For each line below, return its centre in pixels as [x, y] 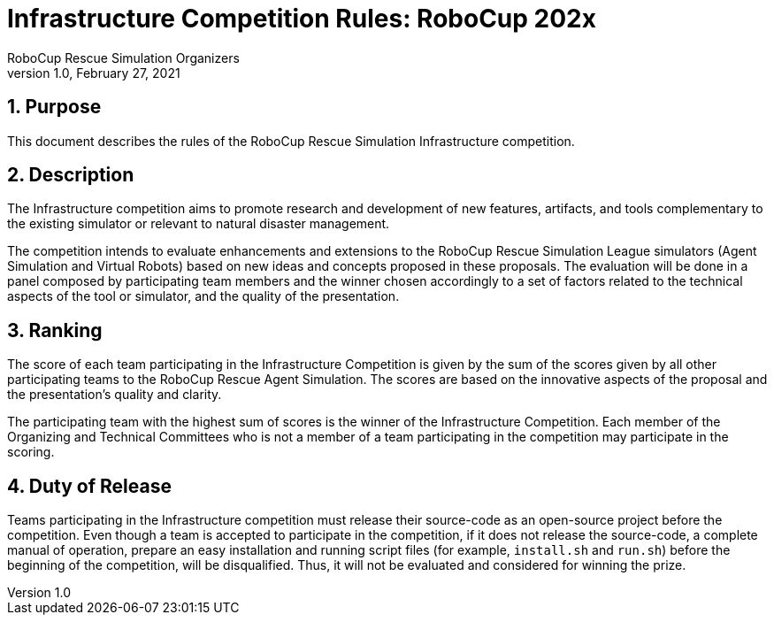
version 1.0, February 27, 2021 [94, 73]
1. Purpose [54, 107]
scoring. [31, 452]
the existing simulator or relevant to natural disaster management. [199, 224]
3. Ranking [55, 330]
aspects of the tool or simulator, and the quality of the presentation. [203, 296]
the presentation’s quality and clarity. [115, 395]
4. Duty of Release [89, 486]
